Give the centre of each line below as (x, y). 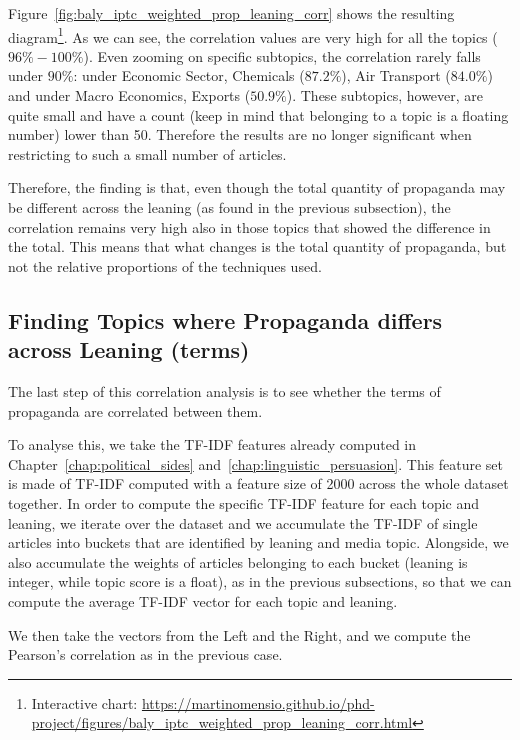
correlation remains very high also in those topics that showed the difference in (249, 226)
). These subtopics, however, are (385, 95)
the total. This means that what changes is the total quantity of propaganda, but (257, 246)
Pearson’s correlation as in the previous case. (145, 654)
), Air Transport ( (396, 75)
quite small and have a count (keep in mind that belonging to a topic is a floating (258, 114)
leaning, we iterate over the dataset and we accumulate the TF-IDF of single (243, 522)
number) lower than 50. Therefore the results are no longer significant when (240, 134)
